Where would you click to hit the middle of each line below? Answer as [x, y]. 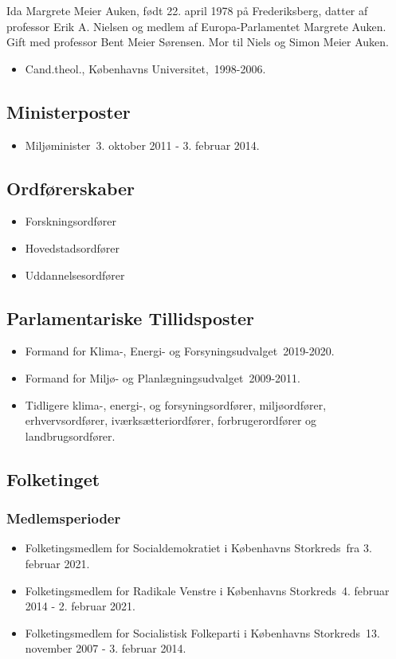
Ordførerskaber [71, 188]
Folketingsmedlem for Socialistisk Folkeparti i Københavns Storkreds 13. [202, 632]
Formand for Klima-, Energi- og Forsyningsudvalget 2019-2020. [180, 351]
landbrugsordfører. [70, 435]
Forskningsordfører [71, 221]
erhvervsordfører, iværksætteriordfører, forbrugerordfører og [171, 420]
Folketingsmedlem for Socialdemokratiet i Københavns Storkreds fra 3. [198, 548]
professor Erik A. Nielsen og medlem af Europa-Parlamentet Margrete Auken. [196, 26]
